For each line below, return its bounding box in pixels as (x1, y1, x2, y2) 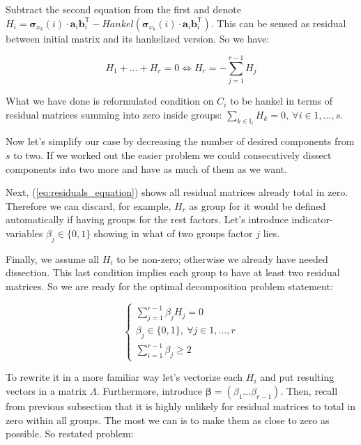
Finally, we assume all (6, 251, 100, 266)
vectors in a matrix (6, 384, 87, 398)
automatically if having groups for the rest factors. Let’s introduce (6, 212, 289, 227)
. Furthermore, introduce (96, 384, 203, 398)
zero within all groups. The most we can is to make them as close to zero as (6, 412, 330, 427)
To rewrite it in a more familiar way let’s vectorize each (6, 370, 243, 384)
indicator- (291, 212, 333, 227)
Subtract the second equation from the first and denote (6, 2, 241, 16)
